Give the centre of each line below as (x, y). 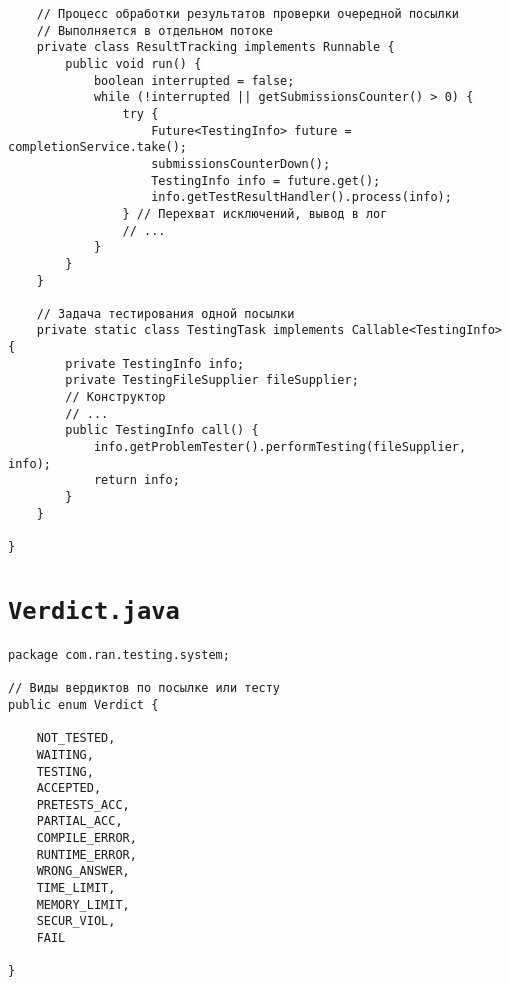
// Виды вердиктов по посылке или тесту (144, 688)
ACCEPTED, (69, 788)
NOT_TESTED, (76, 738)
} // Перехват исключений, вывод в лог (255, 213)
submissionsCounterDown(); (241, 163)
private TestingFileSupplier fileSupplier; (212, 380)
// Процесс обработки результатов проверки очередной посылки (248, 14)
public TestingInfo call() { (162, 430)
